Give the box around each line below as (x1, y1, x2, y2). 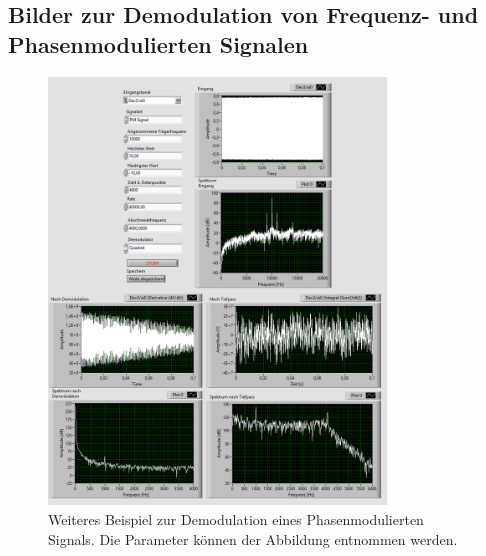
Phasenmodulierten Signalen (8, 28, 309, 59)
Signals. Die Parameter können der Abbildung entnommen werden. (48, 528, 458, 549)
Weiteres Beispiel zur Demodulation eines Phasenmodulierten (48, 508, 424, 529)
